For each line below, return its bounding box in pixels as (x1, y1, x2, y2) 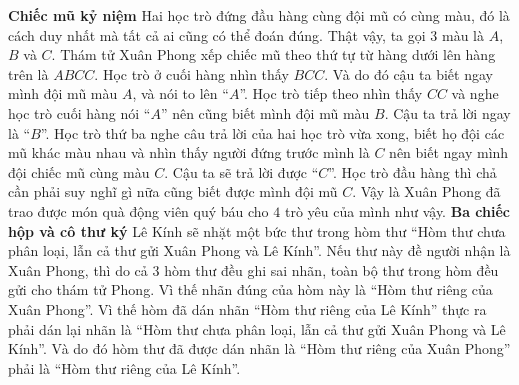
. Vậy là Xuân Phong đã (352, 181, 501, 202)
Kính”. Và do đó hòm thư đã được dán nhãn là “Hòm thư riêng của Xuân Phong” (8, 338, 511, 359)
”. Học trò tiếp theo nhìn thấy (239, 83, 423, 104)
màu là (441, 24, 484, 45)
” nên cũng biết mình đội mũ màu (160, 102, 370, 123)
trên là (8, 63, 49, 84)
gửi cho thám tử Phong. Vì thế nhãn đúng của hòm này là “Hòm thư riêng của (8, 279, 493, 300)
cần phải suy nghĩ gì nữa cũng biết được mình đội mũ (8, 181, 338, 202)
